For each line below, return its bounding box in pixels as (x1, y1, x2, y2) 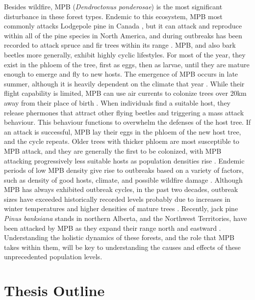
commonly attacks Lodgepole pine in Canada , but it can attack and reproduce (4, 21, 242, 31)
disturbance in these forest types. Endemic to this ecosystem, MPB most (4, 11, 223, 21)
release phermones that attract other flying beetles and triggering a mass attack (4, 107, 244, 117)
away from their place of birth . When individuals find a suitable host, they (4, 97, 231, 108)
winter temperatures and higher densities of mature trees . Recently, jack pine (4, 203, 238, 214)
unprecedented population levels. (4, 251, 102, 262)
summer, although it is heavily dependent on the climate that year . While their (4, 78, 245, 88)
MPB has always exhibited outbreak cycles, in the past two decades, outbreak (4, 184, 238, 194)
